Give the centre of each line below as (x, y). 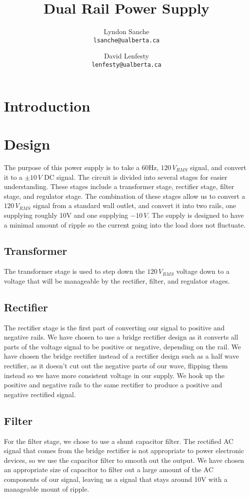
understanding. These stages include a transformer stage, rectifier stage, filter (119, 186)
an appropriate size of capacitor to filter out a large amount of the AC (109, 469)
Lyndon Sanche (126, 31)
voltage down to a (203, 271)
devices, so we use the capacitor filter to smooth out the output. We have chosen (124, 460)
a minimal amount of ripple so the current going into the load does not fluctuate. (125, 224)
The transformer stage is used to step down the (74, 271)
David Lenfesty (126, 56)
